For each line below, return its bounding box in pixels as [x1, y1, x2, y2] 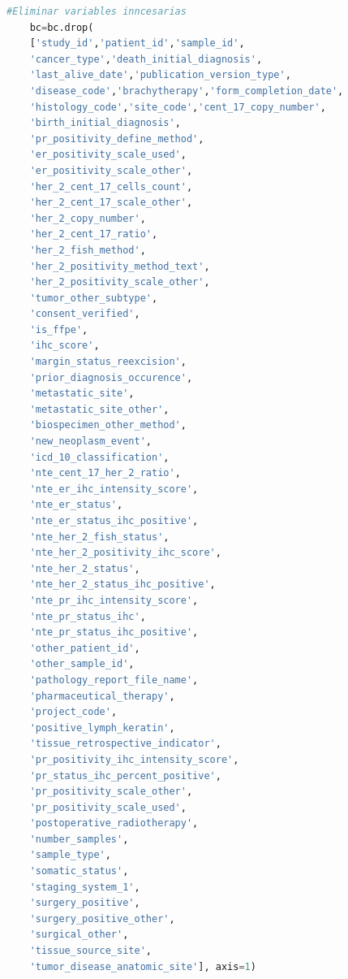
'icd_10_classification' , [29, 451, 170, 463]
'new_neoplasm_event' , [29, 435, 152, 448]
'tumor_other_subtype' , [29, 292, 158, 304]
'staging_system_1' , [29, 881, 140, 893]
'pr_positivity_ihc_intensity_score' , [29, 753, 239, 765]
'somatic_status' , [29, 865, 129, 877]
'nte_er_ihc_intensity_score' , [29, 483, 199, 495]
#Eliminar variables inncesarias [6, 6, 187, 17]
